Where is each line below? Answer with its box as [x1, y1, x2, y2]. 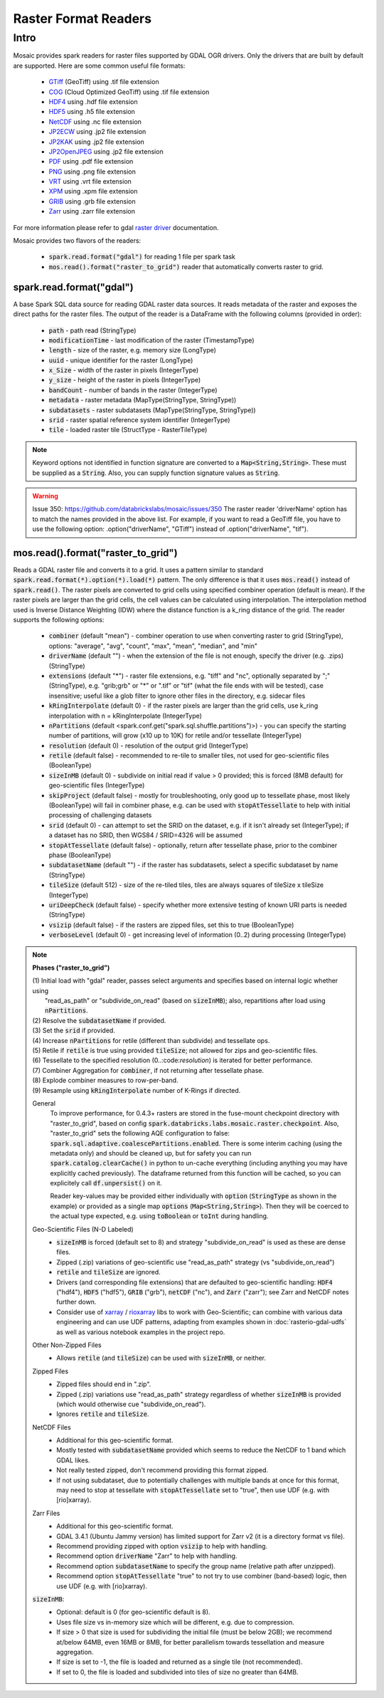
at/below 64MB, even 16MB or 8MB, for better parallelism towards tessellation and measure [56, 1637, 325, 1646]
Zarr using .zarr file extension [48, 207, 135, 216]
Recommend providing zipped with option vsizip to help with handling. [56, 1541, 268, 1550]
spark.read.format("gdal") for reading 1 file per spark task [48, 253, 236, 261]
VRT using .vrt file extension [48, 177, 132, 186]
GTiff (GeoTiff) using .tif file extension [48, 78, 159, 86]
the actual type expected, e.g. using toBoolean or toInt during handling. [50, 1212, 269, 1220]
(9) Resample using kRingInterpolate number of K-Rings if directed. [32, 1086, 241, 1094]
